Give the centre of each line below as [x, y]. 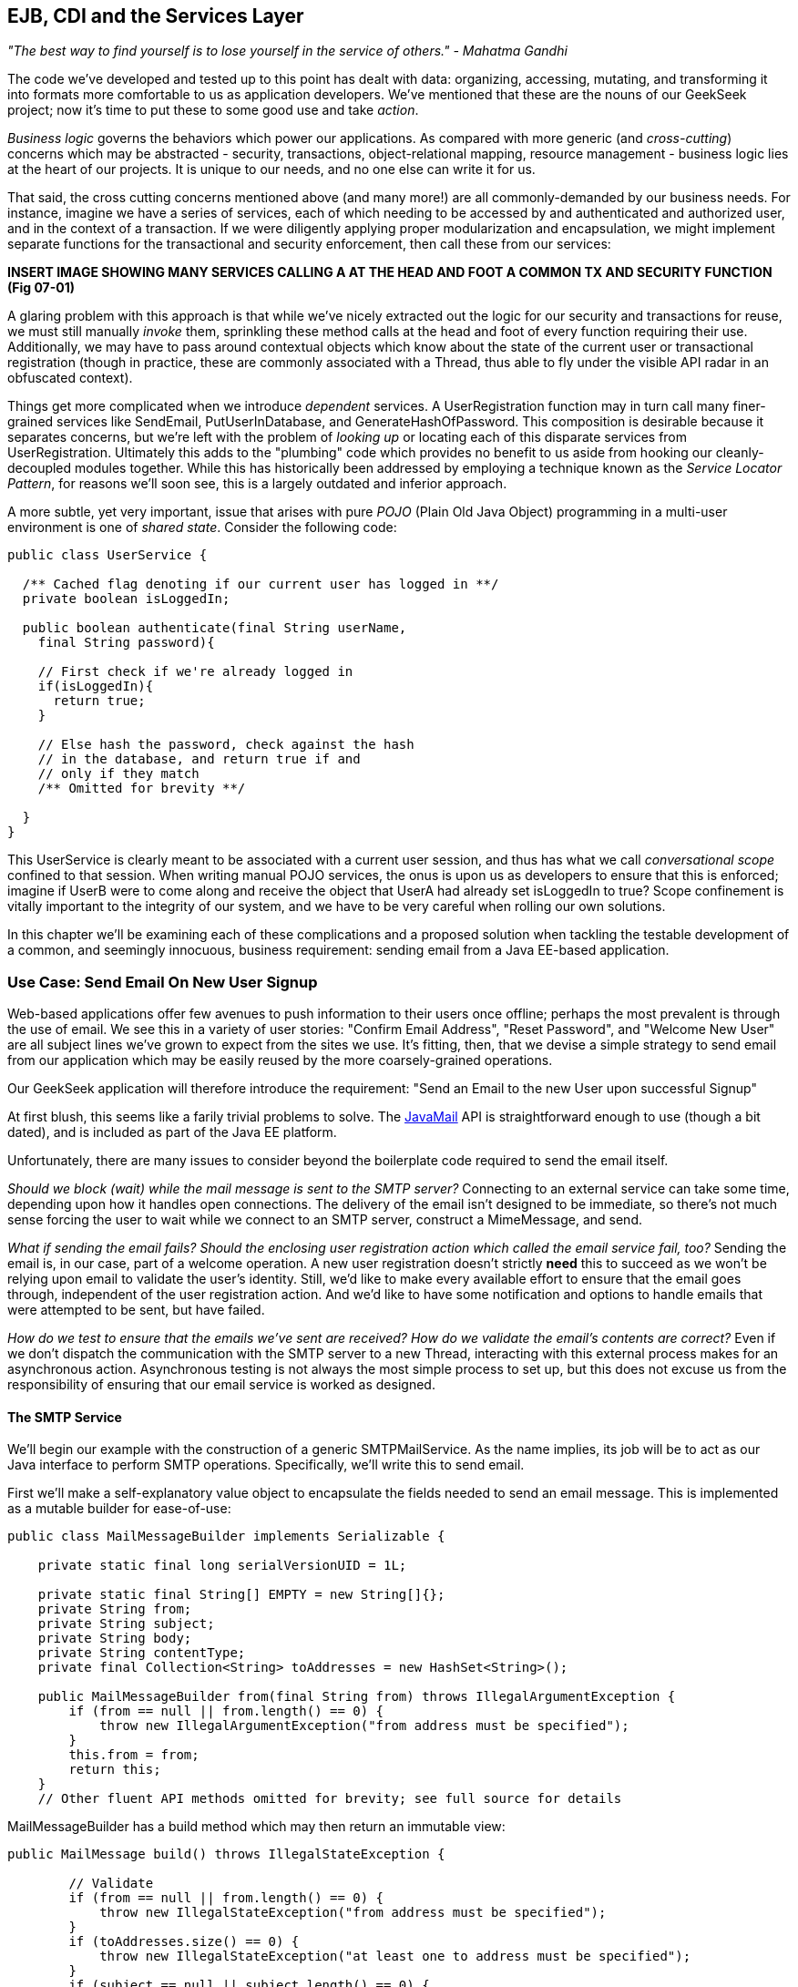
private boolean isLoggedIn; [126, 599]
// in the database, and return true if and [199, 759]
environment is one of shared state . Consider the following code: [202, 527]
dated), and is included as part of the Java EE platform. [172, 1132]
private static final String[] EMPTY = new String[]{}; [241, 1595]
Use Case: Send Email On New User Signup [163, 982]
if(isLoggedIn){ [96, 686]
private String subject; [126, 1624]
